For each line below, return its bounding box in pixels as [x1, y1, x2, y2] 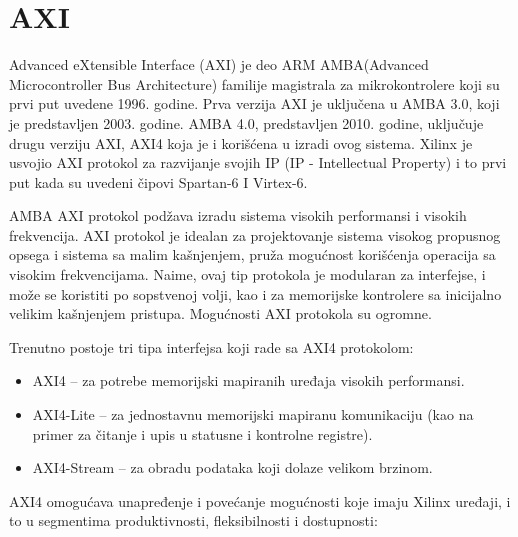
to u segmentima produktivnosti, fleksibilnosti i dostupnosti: [9, 510, 378, 531]
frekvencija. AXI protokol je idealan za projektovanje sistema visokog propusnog [9, 224, 501, 245]
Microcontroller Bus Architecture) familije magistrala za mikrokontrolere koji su [9, 73, 500, 94]
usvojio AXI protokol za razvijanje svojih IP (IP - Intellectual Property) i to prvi [9, 152, 507, 173]
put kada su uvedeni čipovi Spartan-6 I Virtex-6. [9, 171, 308, 192]
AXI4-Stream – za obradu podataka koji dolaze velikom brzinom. [32, 457, 433, 478]
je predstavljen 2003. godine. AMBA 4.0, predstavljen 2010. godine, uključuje [9, 112, 484, 133]
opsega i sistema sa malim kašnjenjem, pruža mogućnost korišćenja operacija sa [9, 244, 496, 265]
